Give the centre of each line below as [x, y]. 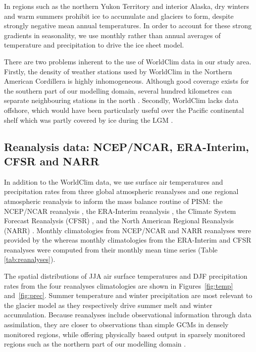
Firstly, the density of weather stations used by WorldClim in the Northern [118, 71]
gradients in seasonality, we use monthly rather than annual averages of [112, 35]
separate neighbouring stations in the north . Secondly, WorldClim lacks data [121, 100]
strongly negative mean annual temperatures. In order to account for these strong [128, 25]
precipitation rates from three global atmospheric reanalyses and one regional [121, 191]
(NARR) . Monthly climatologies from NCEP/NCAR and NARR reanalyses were [128, 230]
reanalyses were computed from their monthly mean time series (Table [111, 249]
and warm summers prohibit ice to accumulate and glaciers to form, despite [119, 16]
